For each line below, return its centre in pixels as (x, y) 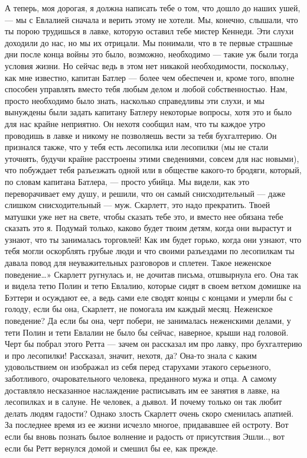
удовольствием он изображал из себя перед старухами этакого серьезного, (138, 367)
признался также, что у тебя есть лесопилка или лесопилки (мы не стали (137, 147)
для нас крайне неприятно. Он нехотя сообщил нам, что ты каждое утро (135, 123)
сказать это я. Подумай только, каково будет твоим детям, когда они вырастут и (148, 228)
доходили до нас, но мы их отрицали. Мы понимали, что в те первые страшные (149, 42)
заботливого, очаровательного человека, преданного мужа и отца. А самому (141, 378)
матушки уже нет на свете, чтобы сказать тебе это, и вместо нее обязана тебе (144, 216)
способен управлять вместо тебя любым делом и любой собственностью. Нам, (146, 89)
